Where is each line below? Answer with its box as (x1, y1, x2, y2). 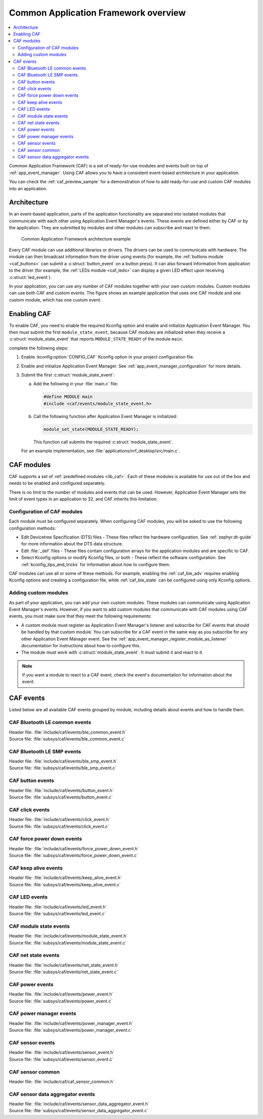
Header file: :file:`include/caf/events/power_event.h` (9, 991, 114, 997)
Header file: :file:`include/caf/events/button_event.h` (9, 787, 114, 793)
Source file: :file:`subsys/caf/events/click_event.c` (9, 823, 110, 829)
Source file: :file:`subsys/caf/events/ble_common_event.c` (9, 736, 126, 741)
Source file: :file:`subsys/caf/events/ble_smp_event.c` (9, 765, 117, 771)
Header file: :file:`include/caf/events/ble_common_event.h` (9, 729, 127, 735)
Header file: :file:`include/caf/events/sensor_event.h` (9, 1049, 114, 1056)
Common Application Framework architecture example (21, 236, 131, 241)
